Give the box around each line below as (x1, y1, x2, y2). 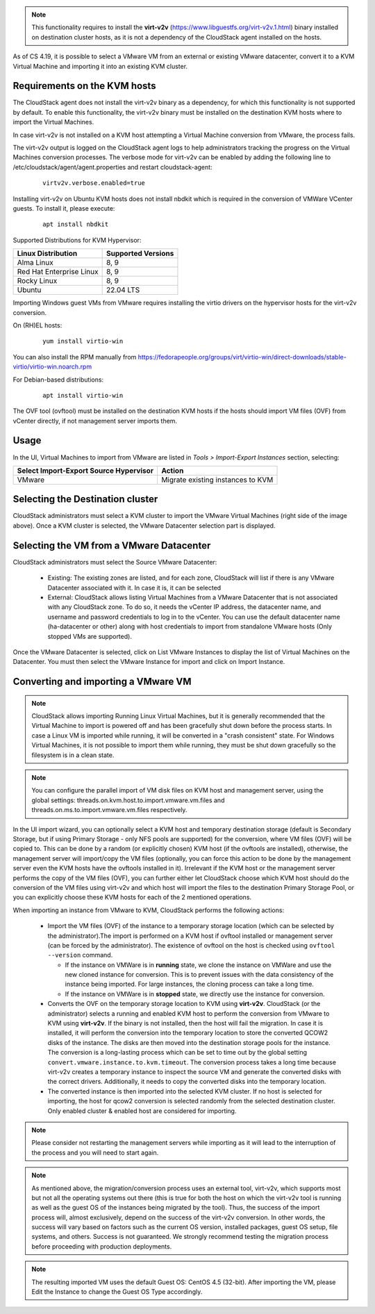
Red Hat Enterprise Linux (17, 267, 99, 277)
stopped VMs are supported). (47, 632, 132, 640)
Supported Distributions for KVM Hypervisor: (12, 236, 142, 244)
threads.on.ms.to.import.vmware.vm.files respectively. (31, 806, 187, 814)
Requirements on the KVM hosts (12, 80, 156, 92)
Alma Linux (17, 258, 53, 268)
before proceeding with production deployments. (31, 1242, 172, 1251)
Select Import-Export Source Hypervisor (17, 466, 154, 476)
